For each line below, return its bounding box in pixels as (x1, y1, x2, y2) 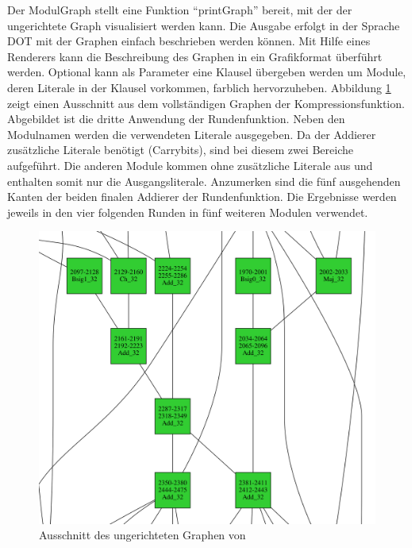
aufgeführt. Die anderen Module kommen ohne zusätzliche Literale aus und (7, 156, 373, 173)
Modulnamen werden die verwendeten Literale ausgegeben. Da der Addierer (7, 125, 376, 142)
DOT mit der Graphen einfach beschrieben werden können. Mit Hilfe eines (7, 33, 371, 49)
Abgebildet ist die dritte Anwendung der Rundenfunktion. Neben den (7, 110, 345, 127)
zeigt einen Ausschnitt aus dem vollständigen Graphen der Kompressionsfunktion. (7, 95, 405, 111)
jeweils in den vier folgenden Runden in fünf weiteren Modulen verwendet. (7, 203, 368, 220)
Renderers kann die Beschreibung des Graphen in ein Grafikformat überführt (7, 48, 383, 64)
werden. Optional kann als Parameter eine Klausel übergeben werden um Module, (7, 64, 406, 80)
